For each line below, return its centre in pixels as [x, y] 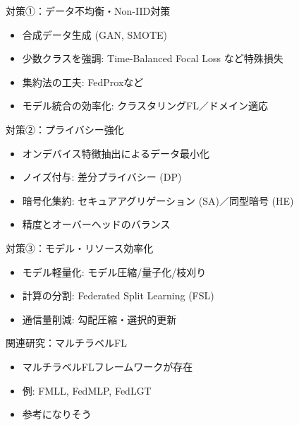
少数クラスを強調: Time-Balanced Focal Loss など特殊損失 [153, 58]
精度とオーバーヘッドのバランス [96, 224]
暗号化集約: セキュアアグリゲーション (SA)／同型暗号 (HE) [158, 200]
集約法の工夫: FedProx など [83, 82]
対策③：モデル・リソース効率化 [80, 247]
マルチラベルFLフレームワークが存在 [108, 366]
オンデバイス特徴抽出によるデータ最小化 [116, 153]
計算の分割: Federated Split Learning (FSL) [118, 295]
